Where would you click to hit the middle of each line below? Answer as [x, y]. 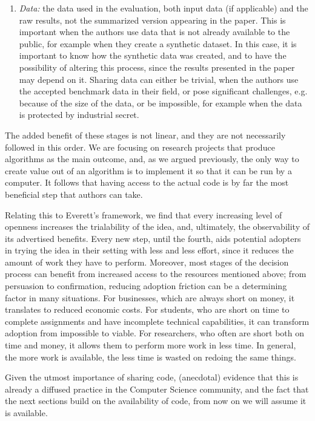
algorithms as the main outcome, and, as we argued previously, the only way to [152, 159]
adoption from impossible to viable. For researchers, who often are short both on [154, 333]
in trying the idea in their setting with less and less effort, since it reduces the [149, 250]
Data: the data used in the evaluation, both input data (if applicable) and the [164, 8]
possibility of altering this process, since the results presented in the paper [157, 67]
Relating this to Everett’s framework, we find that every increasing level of [144, 214]
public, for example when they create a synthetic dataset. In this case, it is [158, 43]
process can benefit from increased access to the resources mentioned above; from [156, 274]
